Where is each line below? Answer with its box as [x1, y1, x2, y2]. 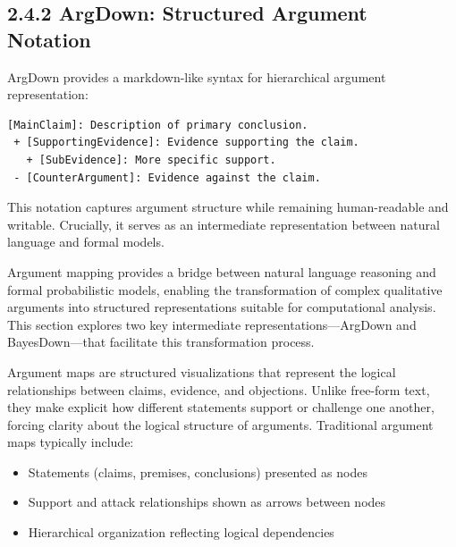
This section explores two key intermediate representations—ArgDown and [7, 315, 417, 333]
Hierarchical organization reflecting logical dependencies [28, 523, 334, 542]
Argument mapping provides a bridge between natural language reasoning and [7, 262, 436, 281]
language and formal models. [7, 232, 165, 251]
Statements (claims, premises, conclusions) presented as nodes [28, 462, 367, 481]
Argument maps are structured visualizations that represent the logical [7, 362, 396, 381]
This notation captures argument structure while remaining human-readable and [7, 198, 449, 216]
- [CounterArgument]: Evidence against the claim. [13, 171, 321, 184]
